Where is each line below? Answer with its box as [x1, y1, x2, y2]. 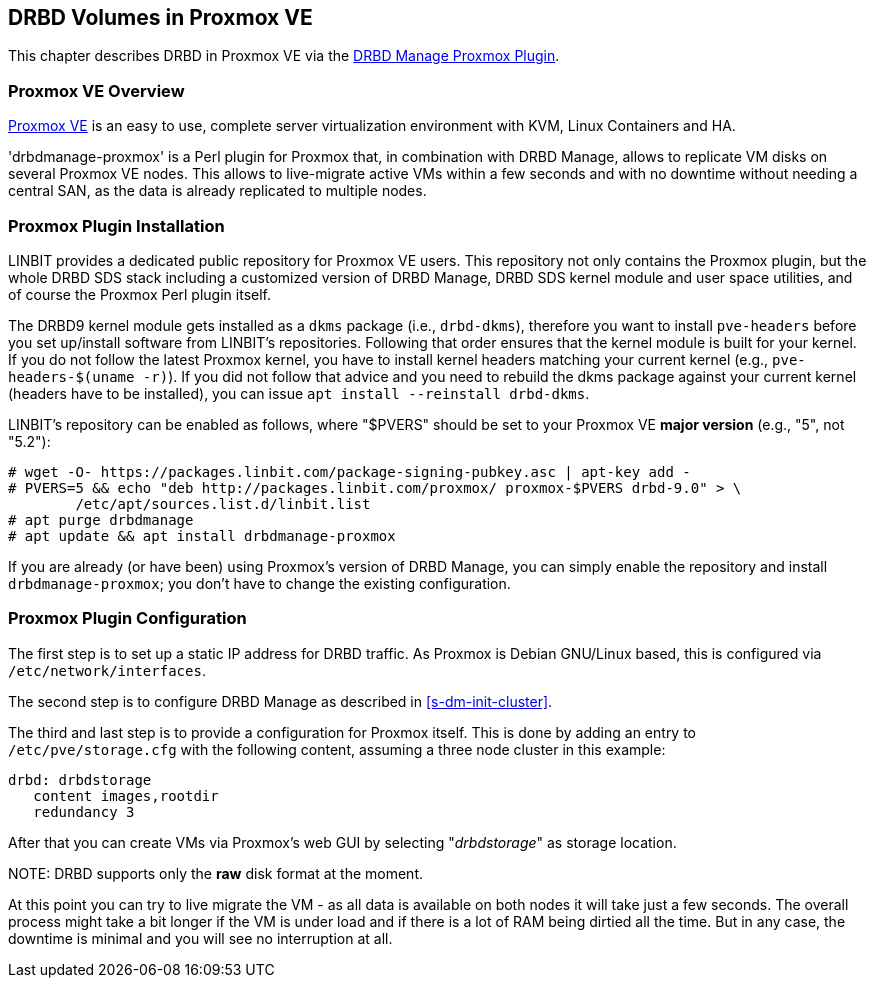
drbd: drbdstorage [8, 771, 152, 788]
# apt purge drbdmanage [8, 511, 194, 528]
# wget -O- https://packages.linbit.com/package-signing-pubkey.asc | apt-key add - [8, 463, 691, 480]
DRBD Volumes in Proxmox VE [8, 5, 313, 30]
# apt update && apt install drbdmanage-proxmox [8, 527, 396, 544]
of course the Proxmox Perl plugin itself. [8, 285, 271, 303]
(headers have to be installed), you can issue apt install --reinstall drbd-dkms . [8, 384, 590, 402]
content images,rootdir [33, 787, 219, 804]
